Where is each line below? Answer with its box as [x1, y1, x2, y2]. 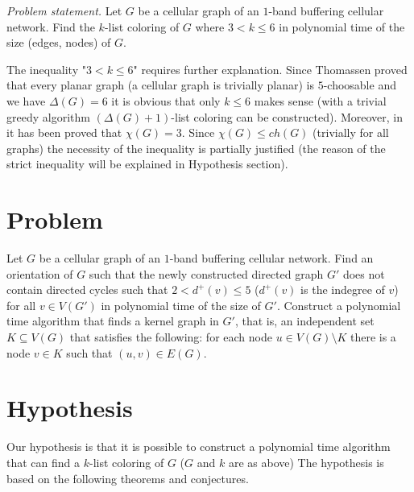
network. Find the [6, 18, 95, 35]
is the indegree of [300, 281, 385, 298]
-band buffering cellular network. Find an [169, 250, 374, 267]
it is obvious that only [111, 92, 221, 109]
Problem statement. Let [6, 2, 122, 19]
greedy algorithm [6, 108, 90, 125]
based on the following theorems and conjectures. [6, 469, 249, 486]
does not [342, 265, 385, 282]
